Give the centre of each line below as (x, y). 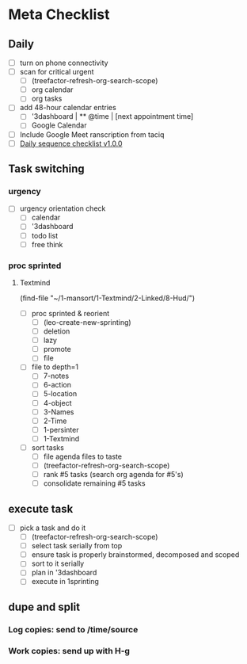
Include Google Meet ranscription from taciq (92, 134)
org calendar (52, 90)
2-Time (55, 421)
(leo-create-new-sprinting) (87, 322)
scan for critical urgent (57, 72)
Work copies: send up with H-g (69, 651)
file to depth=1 (55, 367)
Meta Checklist (59, 15)
